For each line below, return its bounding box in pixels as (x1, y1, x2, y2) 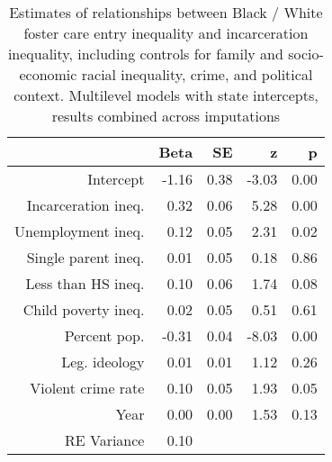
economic (19, 64, 77, 85)
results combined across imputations (51, 105, 281, 126)
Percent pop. (64, 325, 145, 346)
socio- (288, 43, 324, 64)
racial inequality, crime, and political (81, 64, 313, 85)
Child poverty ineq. (22, 299, 145, 320)
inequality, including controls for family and (7, 43, 283, 64)
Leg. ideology (61, 351, 145, 372)
